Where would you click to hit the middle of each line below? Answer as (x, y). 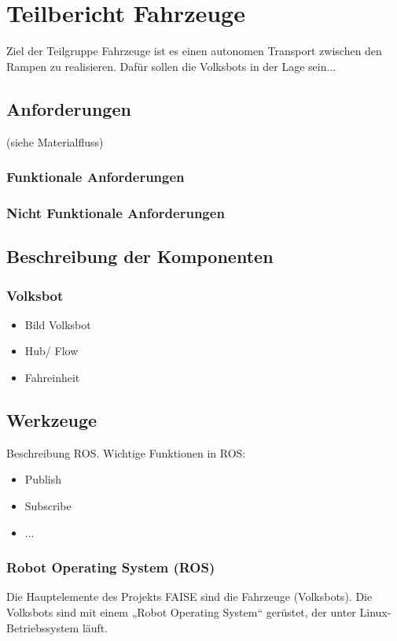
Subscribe (48, 505)
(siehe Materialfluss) (55, 141)
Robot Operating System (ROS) (111, 567)
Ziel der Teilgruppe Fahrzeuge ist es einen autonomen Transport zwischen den (194, 51)
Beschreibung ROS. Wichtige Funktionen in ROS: (126, 452)
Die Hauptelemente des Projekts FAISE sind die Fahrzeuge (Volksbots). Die (189, 597)
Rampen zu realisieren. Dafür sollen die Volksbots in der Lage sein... (171, 66)
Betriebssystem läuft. (57, 627)
